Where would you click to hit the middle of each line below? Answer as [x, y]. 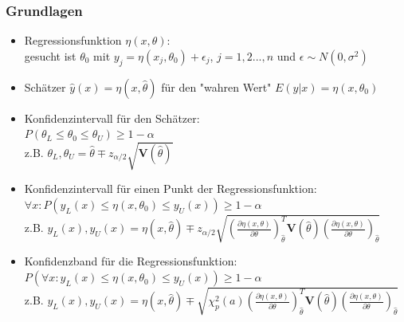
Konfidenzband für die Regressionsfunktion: [131, 261]
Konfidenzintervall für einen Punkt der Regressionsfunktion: [171, 188]
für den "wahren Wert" [216, 86]
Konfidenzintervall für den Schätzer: [112, 118]
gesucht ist [50, 55]
